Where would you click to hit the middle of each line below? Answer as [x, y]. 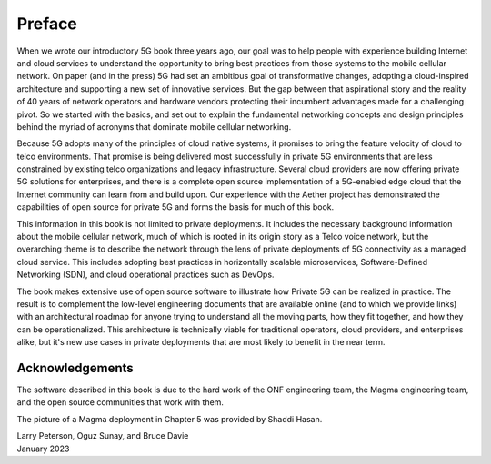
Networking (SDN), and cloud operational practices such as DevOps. [145, 275]
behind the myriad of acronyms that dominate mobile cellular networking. [154, 126]
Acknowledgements [75, 368]
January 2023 [43, 449]
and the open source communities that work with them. [120, 402]
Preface [47, 24]
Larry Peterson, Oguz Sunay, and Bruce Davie [103, 436]
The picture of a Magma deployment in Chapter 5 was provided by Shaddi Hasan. [170, 419]
